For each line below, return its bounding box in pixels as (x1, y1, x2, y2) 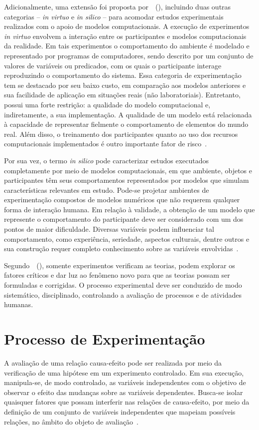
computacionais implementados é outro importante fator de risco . (4, 138, 207, 149)
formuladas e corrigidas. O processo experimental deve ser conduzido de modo (4, 280, 242, 290)
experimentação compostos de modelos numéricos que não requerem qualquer (4, 194, 240, 205)
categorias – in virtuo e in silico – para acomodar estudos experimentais (4, 11, 224, 21)
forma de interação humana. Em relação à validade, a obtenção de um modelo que (4, 204, 255, 214)
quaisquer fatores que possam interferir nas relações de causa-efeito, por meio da (4, 397, 250, 407)
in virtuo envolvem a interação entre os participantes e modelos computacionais (4, 30, 247, 41)
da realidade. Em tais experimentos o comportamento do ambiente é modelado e (4, 40, 250, 51)
